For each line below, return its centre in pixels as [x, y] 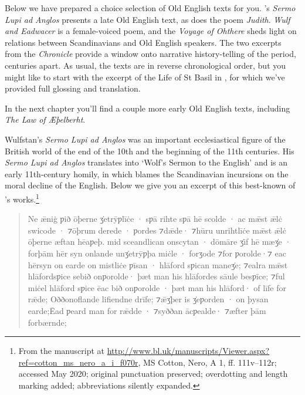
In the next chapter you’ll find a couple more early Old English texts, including [148, 108]
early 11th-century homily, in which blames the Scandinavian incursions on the [147, 173]
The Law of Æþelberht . [45, 119]
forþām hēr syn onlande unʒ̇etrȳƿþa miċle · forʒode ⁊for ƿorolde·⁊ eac [157, 253]
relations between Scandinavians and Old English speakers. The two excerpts [143, 42]
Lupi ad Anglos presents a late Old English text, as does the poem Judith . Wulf [148, 19]
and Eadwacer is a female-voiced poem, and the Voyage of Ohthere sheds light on [151, 31]
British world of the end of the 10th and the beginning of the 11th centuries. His [150, 151]
